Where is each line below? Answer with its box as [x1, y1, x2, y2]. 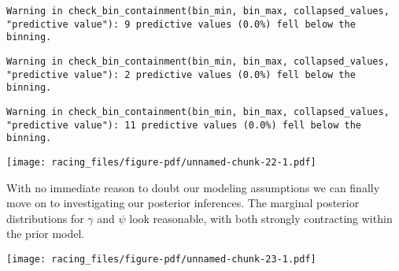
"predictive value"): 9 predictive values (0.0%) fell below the [6, 18, 356, 30]
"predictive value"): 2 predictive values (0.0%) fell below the [6, 69, 356, 80]
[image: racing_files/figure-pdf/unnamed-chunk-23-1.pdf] [6, 253, 316, 265]
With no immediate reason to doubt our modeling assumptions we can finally [6, 179, 380, 195]
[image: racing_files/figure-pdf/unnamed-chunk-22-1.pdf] [6, 156, 316, 168]
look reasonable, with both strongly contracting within [129, 210, 393, 226]
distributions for [6, 210, 84, 226]
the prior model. [6, 225, 85, 242]
